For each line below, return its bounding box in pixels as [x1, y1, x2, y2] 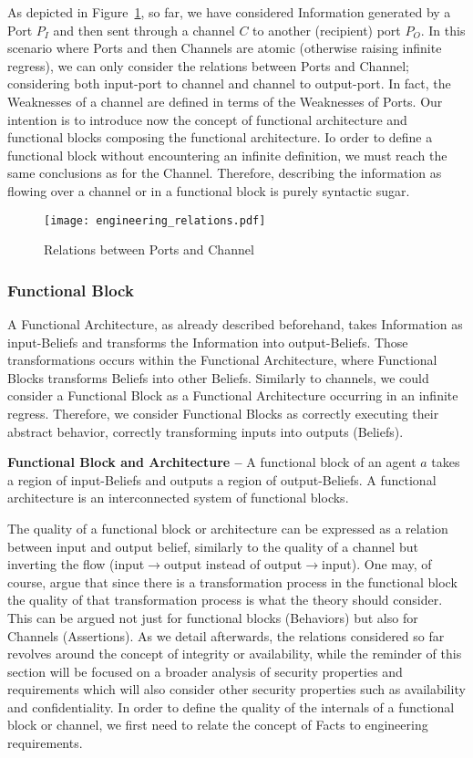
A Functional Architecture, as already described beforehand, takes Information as [7, 315, 463, 333]
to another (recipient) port [252, 20, 401, 39]
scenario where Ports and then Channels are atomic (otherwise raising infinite [7, 38, 442, 57]
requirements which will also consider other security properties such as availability [7, 680, 466, 699]
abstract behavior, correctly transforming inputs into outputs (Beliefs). [7, 421, 404, 441]
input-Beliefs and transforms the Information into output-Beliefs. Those [7, 332, 408, 351]
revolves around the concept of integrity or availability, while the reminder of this [7, 644, 462, 663]
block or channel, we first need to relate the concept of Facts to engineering [7, 715, 428, 734]
